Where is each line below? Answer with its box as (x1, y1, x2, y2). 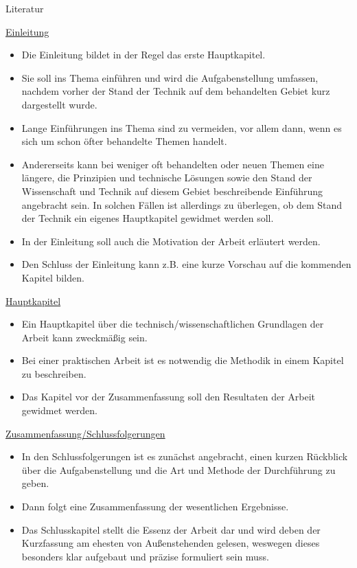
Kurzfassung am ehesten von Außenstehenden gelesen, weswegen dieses (21, 536, 320, 550)
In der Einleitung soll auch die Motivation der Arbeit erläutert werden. (21, 234, 321, 248)
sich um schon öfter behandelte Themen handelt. (21, 134, 227, 148)
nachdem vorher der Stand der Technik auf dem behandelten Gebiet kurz (21, 84, 330, 98)
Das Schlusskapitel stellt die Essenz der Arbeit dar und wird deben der (21, 522, 321, 536)
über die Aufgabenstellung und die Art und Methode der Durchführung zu (21, 462, 336, 477)
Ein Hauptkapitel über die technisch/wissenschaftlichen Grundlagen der (21, 317, 324, 331)
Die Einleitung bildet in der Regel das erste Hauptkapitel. (21, 47, 266, 62)
